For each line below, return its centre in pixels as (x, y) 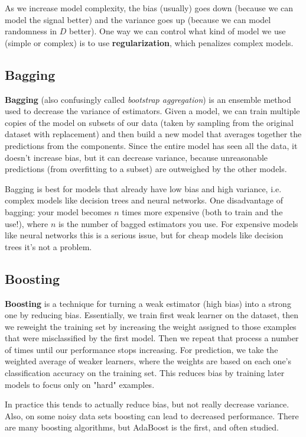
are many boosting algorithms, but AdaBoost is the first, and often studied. (142, 427)
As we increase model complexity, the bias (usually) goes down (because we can (149, 8)
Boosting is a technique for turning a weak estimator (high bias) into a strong (148, 303)
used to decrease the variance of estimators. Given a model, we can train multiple (152, 111)
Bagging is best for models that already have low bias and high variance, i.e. (143, 188)
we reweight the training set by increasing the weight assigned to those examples (151, 326)
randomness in (31, 31)
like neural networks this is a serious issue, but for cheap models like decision (144, 235)
